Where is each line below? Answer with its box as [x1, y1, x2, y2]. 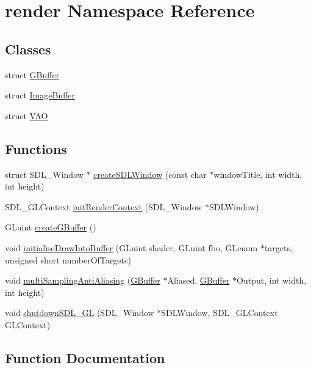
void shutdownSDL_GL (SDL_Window [5, 306, 154, 319]
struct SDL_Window [5, 167, 84, 180]
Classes [5, 39, 51, 58]
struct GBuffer [5, 68, 60, 81]
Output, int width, [237, 274, 307, 287]
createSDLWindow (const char [93, 167, 207, 180]
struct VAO [5, 109, 48, 122]
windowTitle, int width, [213, 167, 302, 180]
